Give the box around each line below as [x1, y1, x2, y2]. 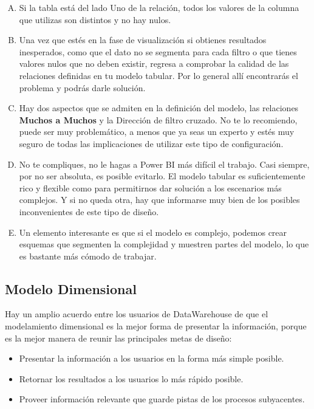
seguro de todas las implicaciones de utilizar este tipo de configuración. [19, 137, 284, 150]
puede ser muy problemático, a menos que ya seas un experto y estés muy [19, 125, 295, 138]
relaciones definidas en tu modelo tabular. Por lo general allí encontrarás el [19, 69, 298, 81]
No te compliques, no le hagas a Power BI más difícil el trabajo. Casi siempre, [19, 157, 310, 170]
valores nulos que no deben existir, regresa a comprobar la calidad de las [19, 57, 289, 70]
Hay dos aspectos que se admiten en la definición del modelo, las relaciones [19, 101, 299, 114]
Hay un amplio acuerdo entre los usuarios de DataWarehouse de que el [5, 308, 268, 320]
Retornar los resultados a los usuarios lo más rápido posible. [19, 372, 244, 385]
